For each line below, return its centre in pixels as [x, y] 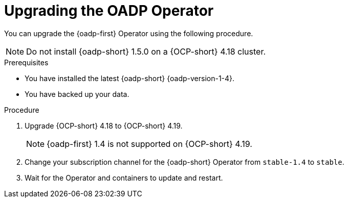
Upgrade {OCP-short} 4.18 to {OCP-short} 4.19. [104, 125]
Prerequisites [26, 62]
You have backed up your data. [77, 94]
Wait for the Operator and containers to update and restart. [124, 178]
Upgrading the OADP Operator [109, 11]
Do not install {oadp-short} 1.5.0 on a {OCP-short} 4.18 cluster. [146, 51]
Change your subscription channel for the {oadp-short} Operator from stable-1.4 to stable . [184, 162]
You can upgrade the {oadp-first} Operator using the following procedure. [129, 33]
